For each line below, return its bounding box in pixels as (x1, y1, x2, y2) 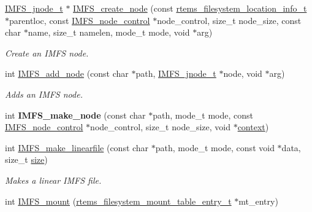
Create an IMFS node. (5, 46, 89, 59)
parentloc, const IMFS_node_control (9, 14, 150, 26)
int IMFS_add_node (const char (5, 67, 129, 80)
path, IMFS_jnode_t (135, 67, 216, 80)
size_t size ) (5, 153, 48, 166)
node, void (223, 67, 262, 80)
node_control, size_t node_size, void (90, 120, 230, 133)
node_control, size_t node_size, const (157, 14, 302, 26)
